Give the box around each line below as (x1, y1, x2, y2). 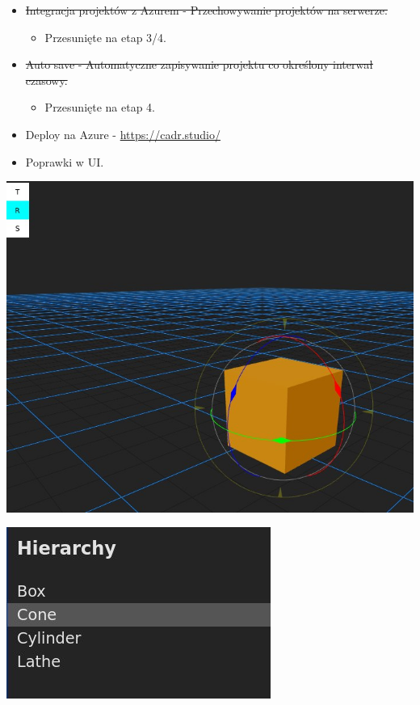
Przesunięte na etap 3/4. (44, 28, 167, 45)
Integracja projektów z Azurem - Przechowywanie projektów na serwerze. (25, 2, 388, 18)
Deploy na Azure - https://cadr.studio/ (25, 125, 220, 142)
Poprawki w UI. (25, 153, 104, 170)
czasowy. (25, 71, 68, 88)
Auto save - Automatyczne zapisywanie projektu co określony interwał (25, 56, 373, 73)
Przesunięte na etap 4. (44, 99, 156, 116)
